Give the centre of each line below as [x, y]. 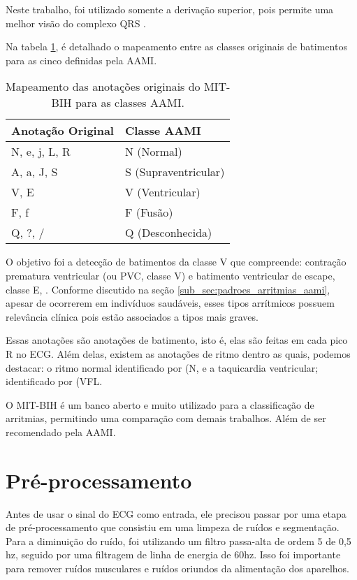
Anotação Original [63, 131]
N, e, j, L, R [41, 152]
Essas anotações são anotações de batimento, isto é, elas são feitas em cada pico [177, 340]
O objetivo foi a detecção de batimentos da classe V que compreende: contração [176, 262]
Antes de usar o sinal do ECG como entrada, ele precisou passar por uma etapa [176, 513]
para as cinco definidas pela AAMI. [81, 60]
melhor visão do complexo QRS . [76, 23]
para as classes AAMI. [130, 103]
